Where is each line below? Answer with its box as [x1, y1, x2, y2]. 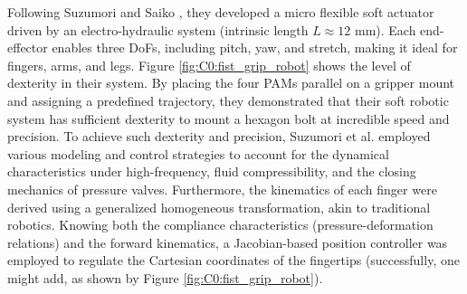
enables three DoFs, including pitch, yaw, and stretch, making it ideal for [52, 38, 458, 57]
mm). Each [354, 20, 416, 39]
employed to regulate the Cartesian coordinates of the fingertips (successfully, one [7, 251, 460, 270]
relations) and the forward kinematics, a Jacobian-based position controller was [7, 232, 448, 251]
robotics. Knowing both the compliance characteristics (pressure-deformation [7, 215, 434, 234]
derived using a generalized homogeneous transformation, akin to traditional [7, 197, 431, 216]
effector [7, 38, 48, 57]
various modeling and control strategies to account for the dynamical [7, 144, 389, 163]
